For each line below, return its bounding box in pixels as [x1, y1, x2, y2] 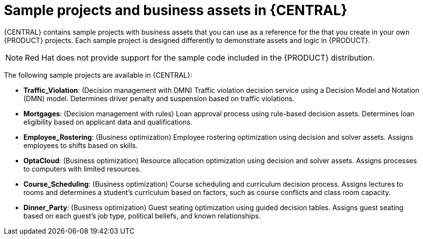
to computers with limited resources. [23, 164, 141, 173]
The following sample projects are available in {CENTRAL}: [4, 70, 192, 79]
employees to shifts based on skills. [23, 141, 138, 150]
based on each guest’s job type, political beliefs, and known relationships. [23, 211, 261, 220]
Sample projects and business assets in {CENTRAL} [4, 2, 348, 19]
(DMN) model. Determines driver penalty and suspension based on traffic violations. [23, 94, 295, 103]
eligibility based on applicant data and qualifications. [23, 117, 192, 126]
